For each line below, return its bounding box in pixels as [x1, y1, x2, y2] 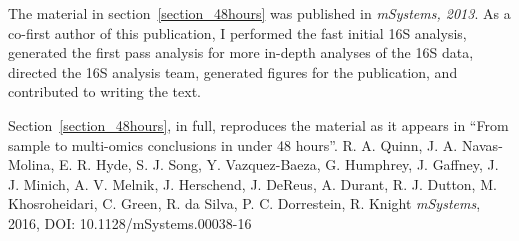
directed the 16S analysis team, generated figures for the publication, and [8, 61, 458, 82]
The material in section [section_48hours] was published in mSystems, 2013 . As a [8, 3, 511, 23]
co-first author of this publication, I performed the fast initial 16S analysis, [8, 22, 467, 43]
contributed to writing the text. [8, 81, 201, 102]
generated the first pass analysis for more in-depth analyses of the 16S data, [8, 42, 474, 63]
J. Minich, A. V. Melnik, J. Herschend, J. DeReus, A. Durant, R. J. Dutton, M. [8, 173, 497, 194]
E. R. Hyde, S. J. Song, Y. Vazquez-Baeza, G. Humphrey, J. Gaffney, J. [58, 154, 499, 175]
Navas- [461, 134, 503, 155]
